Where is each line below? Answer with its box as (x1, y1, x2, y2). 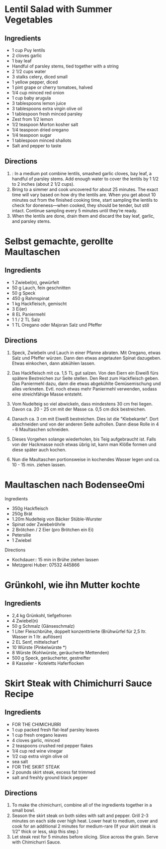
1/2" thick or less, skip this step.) (11, 829, 79, 835)
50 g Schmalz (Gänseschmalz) (11, 623, 75, 629)
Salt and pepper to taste (11, 143, 62, 148)
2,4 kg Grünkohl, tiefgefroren (11, 612, 72, 618)
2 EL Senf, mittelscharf (11, 639, 59, 645)
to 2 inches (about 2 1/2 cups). (11, 181, 75, 187)
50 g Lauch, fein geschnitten (11, 285, 71, 291)
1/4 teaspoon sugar (11, 132, 52, 138)
